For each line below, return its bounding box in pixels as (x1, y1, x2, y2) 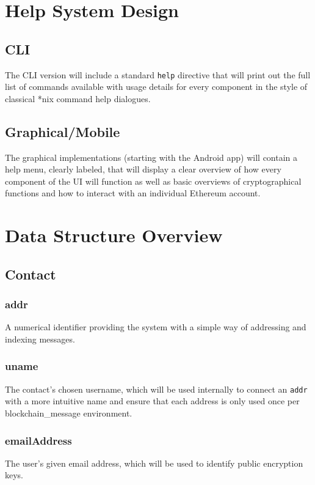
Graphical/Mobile (5, 122, 120, 141)
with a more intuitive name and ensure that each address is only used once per (5, 394, 300, 407)
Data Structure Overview (5, 223, 223, 248)
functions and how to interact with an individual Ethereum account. (5, 187, 261, 199)
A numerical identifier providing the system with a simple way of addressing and (5, 320, 306, 333)
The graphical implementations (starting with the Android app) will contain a (5, 150, 298, 163)
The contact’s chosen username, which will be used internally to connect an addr (5, 382, 308, 395)
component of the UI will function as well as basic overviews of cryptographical (5, 174, 302, 187)
